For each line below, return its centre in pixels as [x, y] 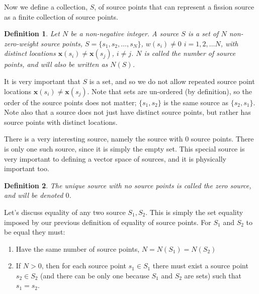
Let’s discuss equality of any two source [65, 212]
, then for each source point [84, 266]
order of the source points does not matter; [70, 102]
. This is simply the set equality [194, 212]
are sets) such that [213, 275]
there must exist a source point [200, 266]
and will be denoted [34, 195]
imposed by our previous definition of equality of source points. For [108, 222]
